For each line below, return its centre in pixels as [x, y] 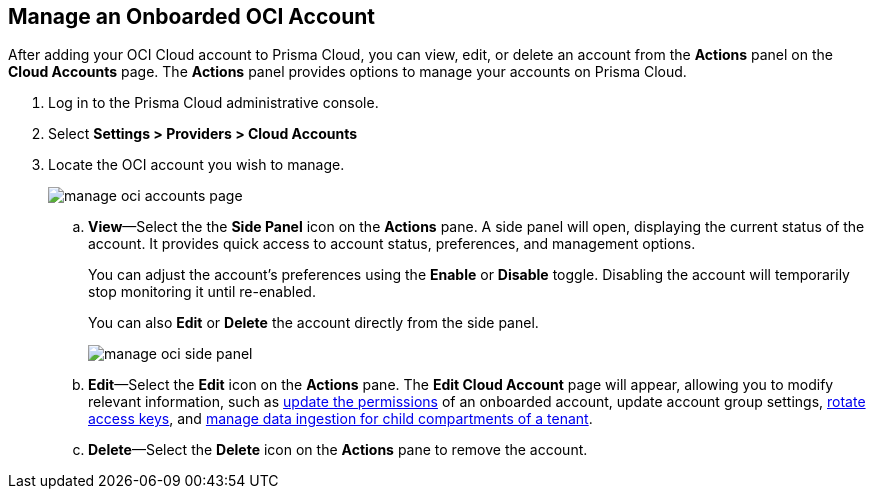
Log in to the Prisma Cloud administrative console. [213, 103]
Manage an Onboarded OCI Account [191, 16]
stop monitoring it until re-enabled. [202, 292]
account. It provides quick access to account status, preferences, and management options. [392, 244]
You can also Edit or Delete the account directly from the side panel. [313, 323]
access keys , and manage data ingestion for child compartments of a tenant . [340, 419]
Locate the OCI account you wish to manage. [196, 165]
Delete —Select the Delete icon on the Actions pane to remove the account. [338, 450]
